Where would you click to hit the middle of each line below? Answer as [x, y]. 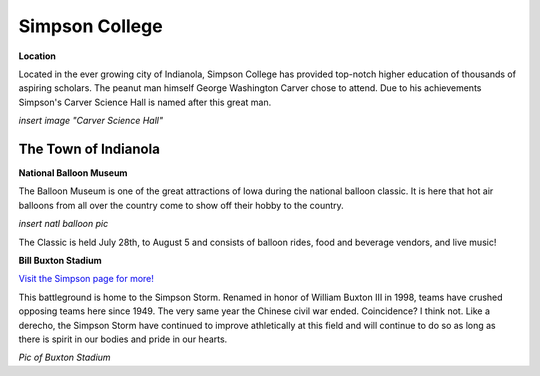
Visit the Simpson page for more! [86, 279]
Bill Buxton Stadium [60, 260]
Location [37, 56]
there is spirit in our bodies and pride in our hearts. [123, 339]
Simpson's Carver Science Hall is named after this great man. [145, 102]
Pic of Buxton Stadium [64, 357]
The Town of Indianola [89, 148]
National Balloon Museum [73, 173]
